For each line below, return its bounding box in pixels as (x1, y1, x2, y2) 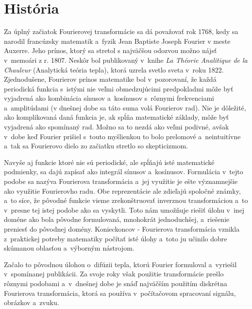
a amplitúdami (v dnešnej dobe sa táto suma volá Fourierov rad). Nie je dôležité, (4, 102, 246, 112)
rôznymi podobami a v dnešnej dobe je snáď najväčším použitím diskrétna (4, 278, 227, 288)
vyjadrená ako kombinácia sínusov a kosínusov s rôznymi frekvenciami (4, 93, 214, 103)
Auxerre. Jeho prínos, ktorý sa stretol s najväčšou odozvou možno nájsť (4, 45, 217, 55)
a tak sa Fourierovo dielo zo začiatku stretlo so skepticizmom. (4, 141, 188, 151)
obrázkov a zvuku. (4, 297, 59, 308)
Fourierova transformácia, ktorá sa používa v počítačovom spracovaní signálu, (4, 288, 236, 298)
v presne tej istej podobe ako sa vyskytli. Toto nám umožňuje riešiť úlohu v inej (4, 204, 245, 215)
